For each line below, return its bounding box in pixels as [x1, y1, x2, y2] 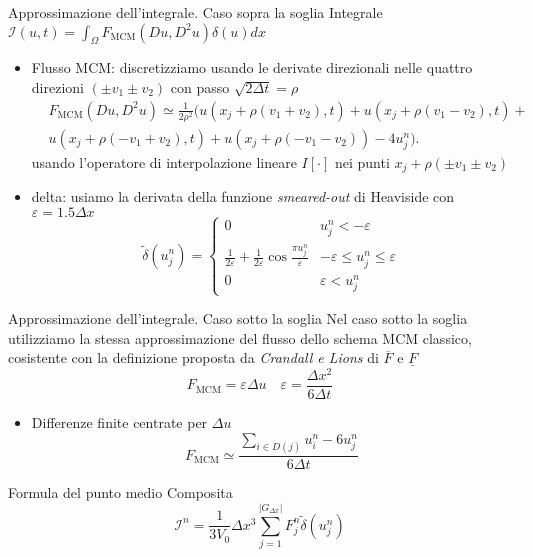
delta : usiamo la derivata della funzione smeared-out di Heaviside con [31, 186, 455, 207]
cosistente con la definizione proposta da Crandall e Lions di [8, 347, 379, 368]
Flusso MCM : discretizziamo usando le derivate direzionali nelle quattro [31, 57, 473, 78]
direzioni [31, 76, 84, 97]
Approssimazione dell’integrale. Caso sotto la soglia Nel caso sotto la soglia [8, 308, 468, 329]
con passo [170, 76, 230, 97]
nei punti [334, 151, 390, 172]
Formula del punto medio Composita [8, 482, 233, 503]
